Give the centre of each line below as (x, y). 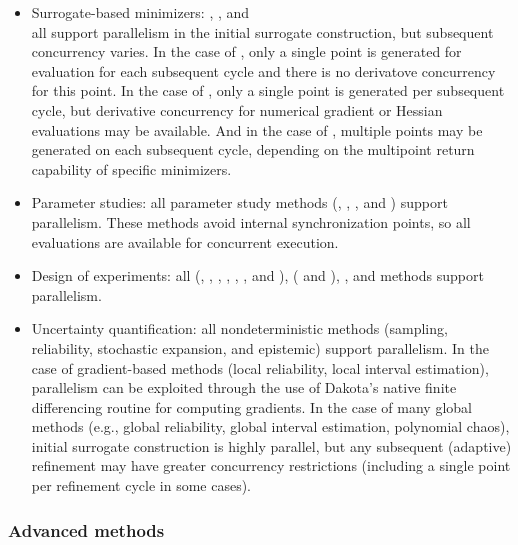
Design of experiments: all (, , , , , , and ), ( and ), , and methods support (257, 275)
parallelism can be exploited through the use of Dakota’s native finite (244, 387)
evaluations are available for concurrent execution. (185, 241)
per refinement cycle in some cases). (141, 485)
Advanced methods (86, 529)
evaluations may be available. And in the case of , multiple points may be (257, 129)
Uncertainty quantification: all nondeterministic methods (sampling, (239, 328)
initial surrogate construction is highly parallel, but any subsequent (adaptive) (271, 445)
